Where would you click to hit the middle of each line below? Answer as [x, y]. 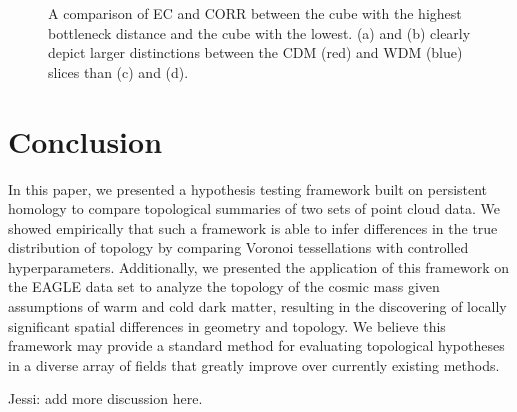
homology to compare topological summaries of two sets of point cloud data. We [254, 208]
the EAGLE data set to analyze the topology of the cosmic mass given [224, 286]
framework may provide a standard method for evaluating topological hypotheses [256, 345]
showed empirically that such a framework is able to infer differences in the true [253, 227]
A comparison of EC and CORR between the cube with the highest [255, 13]
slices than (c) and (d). [118, 71]
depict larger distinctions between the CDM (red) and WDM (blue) [255, 52]
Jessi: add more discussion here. [105, 398]
